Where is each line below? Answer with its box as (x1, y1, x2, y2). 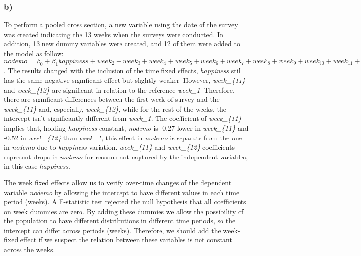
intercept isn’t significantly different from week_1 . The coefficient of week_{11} (4, 113, 241, 123)
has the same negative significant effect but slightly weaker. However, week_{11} (4, 75, 245, 85)
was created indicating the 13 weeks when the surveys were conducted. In (4, 29, 223, 39)
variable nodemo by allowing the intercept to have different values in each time (4, 187, 240, 197)
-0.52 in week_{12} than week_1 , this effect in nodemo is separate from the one (4, 132, 242, 142)
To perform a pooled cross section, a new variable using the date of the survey (4, 20, 238, 30)
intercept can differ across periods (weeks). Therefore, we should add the (4, 225, 221, 235)
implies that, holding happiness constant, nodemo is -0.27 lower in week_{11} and (4, 122, 249, 133)
